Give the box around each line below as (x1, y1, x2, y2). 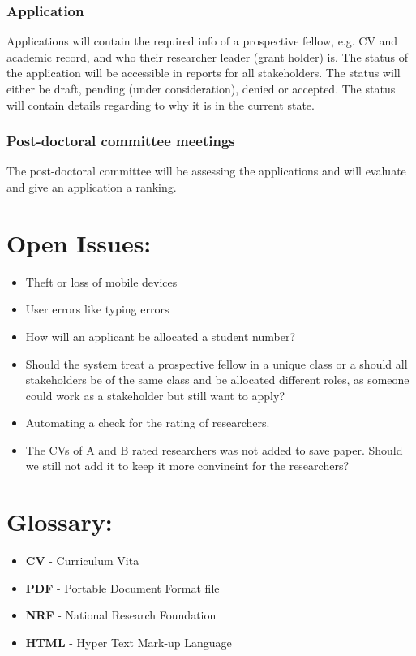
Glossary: (6, 505, 113, 538)
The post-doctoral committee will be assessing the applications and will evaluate (6, 162, 406, 179)
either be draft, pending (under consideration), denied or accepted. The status (6, 80, 396, 97)
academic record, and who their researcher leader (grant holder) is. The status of (6, 48, 408, 65)
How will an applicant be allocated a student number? (25, 327, 296, 344)
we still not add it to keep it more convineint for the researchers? (25, 457, 350, 474)
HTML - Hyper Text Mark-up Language (25, 633, 232, 650)
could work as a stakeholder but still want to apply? (25, 386, 285, 404)
